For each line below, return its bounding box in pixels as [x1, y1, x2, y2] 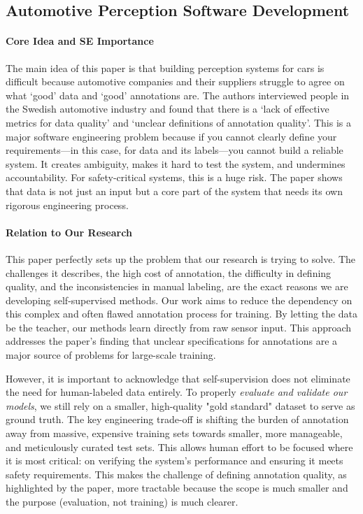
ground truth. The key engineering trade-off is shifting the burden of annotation [6, 412, 349, 427]
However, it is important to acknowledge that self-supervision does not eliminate [6, 371, 350, 385]
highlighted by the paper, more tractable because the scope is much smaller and [6, 480, 348, 495]
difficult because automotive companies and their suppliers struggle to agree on [6, 74, 345, 89]
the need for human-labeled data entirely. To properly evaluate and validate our [6, 385, 348, 399]
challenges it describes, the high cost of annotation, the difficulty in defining [6, 265, 332, 280]
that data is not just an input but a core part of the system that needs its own [6, 183, 343, 198]
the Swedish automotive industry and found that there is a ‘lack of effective [6, 101, 329, 116]
